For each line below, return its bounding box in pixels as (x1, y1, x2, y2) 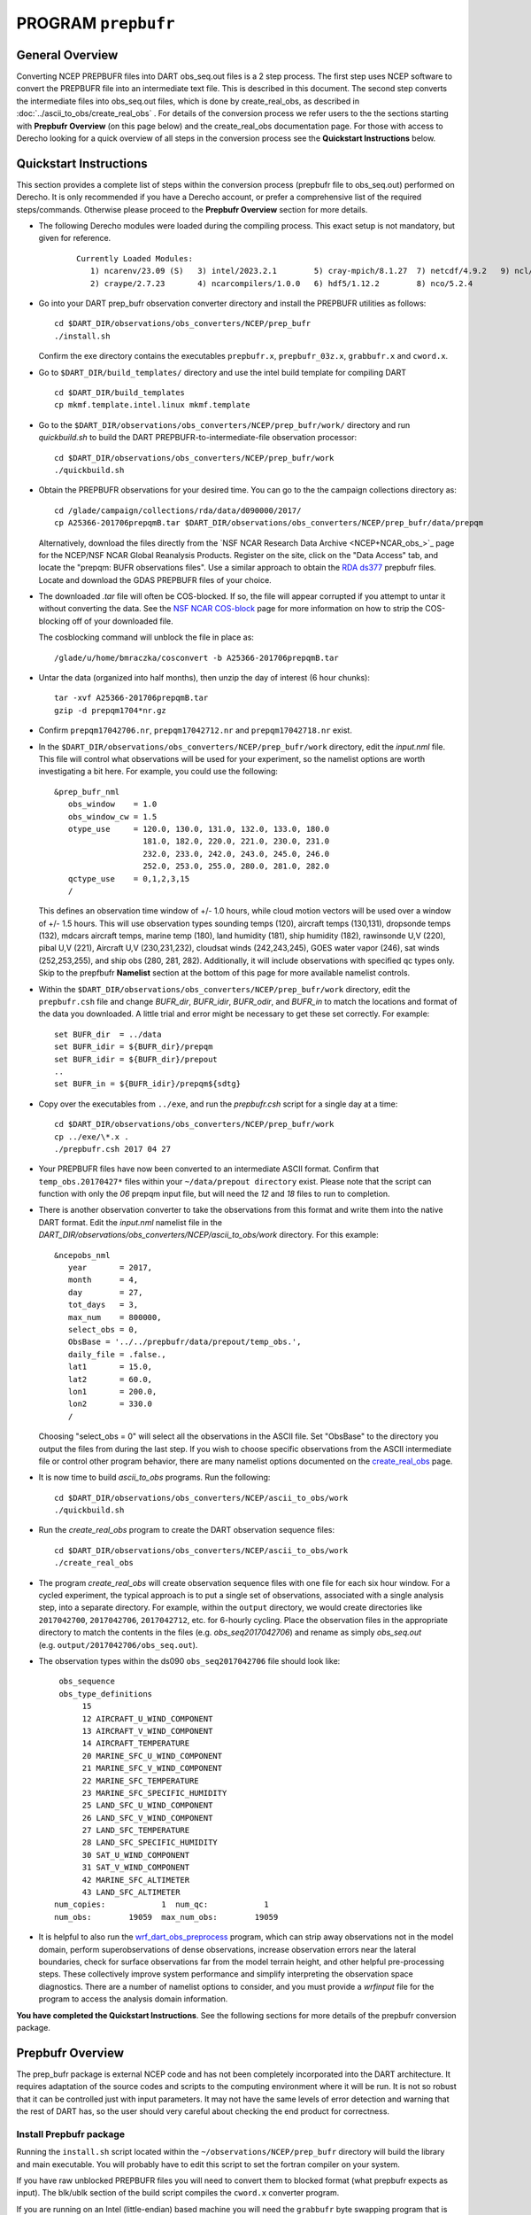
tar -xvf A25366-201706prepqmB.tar (54, 693, 209, 703)
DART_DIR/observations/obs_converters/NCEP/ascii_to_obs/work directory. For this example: (38, 1230, 380, 1240)
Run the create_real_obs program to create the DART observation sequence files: (38, 1525, 335, 1535)
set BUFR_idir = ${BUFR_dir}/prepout (54, 1054, 219, 1064)
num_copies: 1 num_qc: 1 (54, 1900, 269, 1909)
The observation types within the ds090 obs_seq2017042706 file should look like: (38, 1655, 341, 1666)
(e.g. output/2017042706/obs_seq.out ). (38, 1639, 198, 1650)
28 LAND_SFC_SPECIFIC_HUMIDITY (81, 1838, 219, 1847)
